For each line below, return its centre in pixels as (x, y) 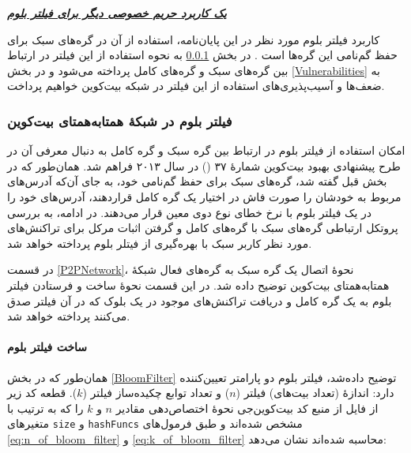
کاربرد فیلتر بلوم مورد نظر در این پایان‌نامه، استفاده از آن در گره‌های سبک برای (194, 39)
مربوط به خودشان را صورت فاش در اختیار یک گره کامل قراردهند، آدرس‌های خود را (204, 196)
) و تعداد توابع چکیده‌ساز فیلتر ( (156, 393)
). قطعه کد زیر (42, 393)
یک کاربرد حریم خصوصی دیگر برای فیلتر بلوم (117, 13)
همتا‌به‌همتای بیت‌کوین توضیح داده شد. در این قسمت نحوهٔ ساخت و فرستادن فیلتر (198, 285)
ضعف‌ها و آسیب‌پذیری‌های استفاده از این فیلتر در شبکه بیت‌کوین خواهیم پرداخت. (196, 86)
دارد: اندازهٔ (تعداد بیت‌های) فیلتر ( (315, 393)
